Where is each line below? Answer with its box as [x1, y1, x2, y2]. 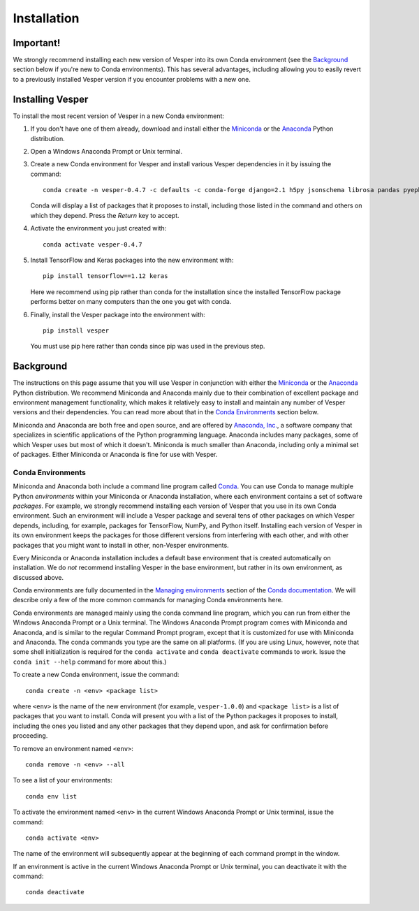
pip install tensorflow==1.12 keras [43, 272, 168, 280]
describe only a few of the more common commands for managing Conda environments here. [13, 596, 284, 604]
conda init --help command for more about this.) [13, 657, 167, 666]
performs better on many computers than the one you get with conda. [30, 298, 232, 306]
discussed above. [13, 573, 64, 581]
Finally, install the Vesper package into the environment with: [30, 310, 205, 319]
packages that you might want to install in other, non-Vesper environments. [13, 541, 230, 549]
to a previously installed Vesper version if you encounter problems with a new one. [13, 75, 251, 83]
